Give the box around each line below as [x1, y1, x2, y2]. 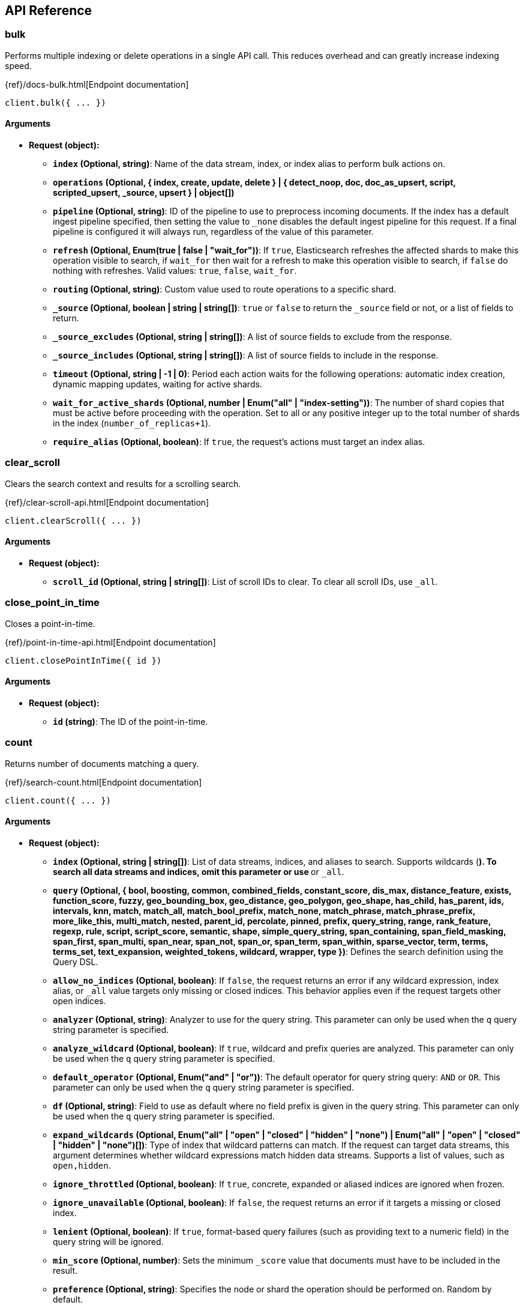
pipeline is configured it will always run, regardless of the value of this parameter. [53, 226, 374, 237]
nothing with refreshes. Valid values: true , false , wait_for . [53, 265, 297, 276]
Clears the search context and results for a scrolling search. [5, 478, 241, 489]
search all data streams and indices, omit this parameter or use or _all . [53, 866, 344, 877]
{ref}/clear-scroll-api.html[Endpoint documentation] [5, 497, 209, 507]
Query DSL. [53, 956, 98, 967]
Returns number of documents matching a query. [5, 758, 199, 769]
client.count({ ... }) [5, 795, 112, 805]
